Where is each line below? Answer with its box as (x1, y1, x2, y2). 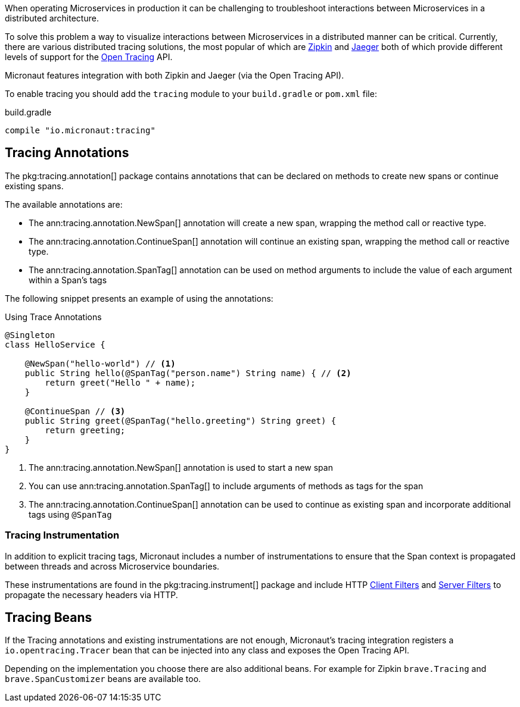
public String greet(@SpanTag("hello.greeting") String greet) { (24, 415, 337, 426)
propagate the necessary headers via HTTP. (5, 589, 178, 600)
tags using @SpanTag (29, 509, 112, 520)
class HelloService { (5, 339, 105, 349)
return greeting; (45, 425, 126, 435)
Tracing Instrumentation (5, 529, 120, 542)
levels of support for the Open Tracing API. (5, 52, 173, 62)
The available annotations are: (5, 199, 123, 209)
